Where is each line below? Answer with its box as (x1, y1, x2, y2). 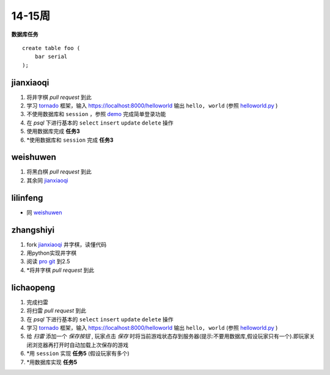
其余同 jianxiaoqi (26, 177, 68, 184)
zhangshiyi (11, 225, 55, 235)
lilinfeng (11, 192, 43, 203)
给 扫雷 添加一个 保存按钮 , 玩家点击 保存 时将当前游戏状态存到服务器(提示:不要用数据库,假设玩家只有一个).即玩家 (26, 333, 310, 340)
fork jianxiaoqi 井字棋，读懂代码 (26, 241, 107, 248)
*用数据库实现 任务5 (26, 358, 78, 366)
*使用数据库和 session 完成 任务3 (26, 136, 114, 144)
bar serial (34, 53, 68, 60)
